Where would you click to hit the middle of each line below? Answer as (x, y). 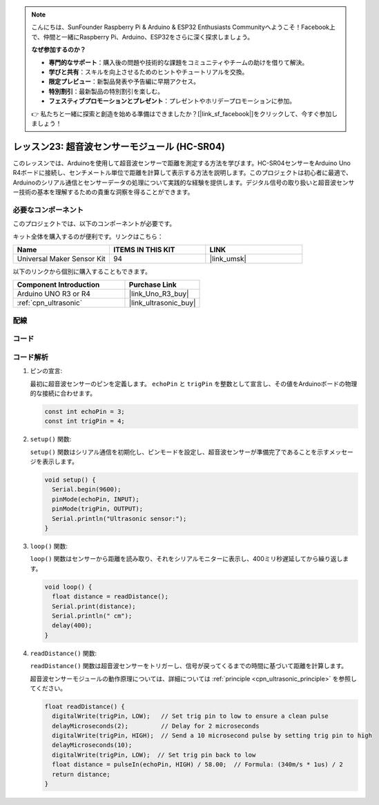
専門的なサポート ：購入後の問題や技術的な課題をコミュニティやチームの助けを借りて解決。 (178, 62)
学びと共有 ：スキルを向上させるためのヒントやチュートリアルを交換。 (148, 72)
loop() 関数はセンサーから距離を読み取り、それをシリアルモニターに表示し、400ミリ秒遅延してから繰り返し (186, 559)
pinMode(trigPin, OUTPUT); (98, 509)
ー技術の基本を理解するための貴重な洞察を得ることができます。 (103, 192)
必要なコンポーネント (48, 209)
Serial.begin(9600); (87, 490)
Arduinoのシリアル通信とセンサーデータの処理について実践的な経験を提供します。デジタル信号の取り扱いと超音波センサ (184, 182)
